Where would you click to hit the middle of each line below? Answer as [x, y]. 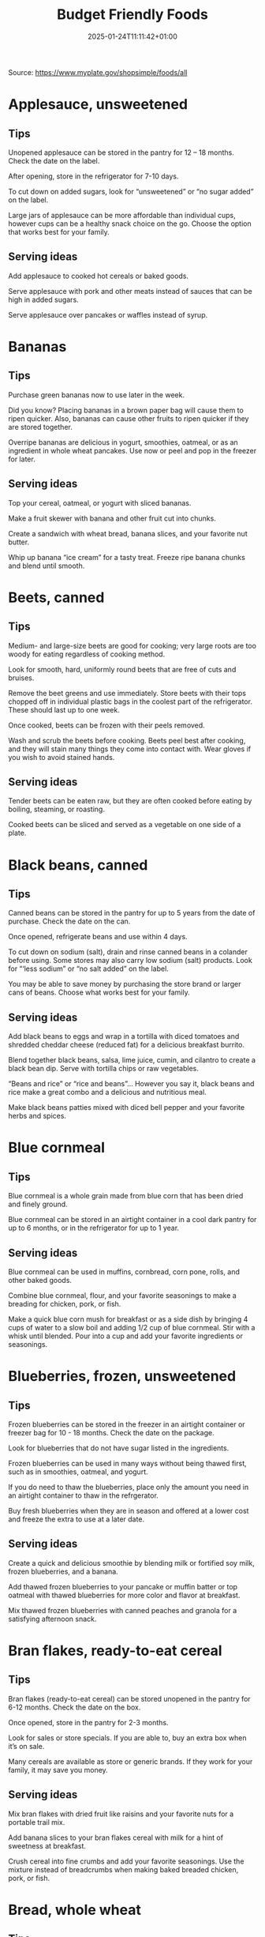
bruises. [21, 678]
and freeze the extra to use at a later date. [76, 1519]
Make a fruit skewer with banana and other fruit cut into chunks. [112, 518]
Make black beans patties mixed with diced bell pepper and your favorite [127, 1108]
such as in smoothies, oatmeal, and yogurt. [78, 1472]
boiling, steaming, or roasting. [56, 809]
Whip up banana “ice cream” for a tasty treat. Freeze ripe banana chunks [127, 557]
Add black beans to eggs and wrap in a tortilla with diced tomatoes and [124, 1036]
